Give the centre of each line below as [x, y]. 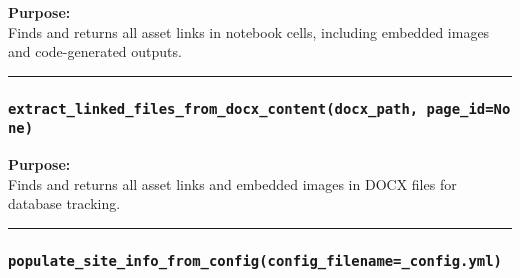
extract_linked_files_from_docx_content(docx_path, [213, 108]
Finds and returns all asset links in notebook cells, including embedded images [249, 31]
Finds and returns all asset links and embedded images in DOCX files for [232, 183]
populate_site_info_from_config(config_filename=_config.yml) [255, 260]
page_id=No [468, 108]
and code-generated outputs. [95, 51]
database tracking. [64, 203]
